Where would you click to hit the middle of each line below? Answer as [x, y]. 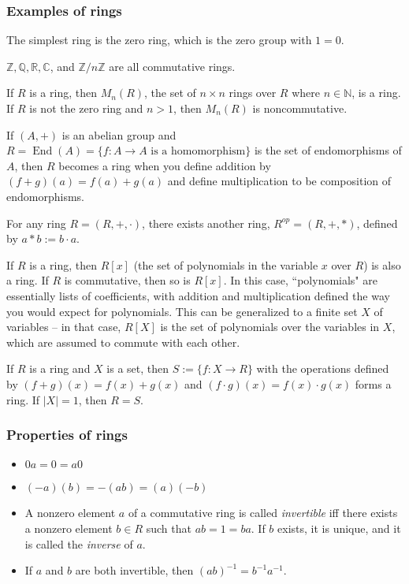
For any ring [36, 223]
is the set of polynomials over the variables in [270, 327]
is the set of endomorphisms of [328, 150]
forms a [373, 383]
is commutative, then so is [127, 280]
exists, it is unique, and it [339, 528]
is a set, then [138, 368]
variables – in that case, [64, 327]
